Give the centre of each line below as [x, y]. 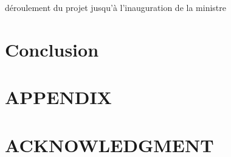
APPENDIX [58, 97]
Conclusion [52, 49]
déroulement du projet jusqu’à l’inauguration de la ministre [115, 7]
